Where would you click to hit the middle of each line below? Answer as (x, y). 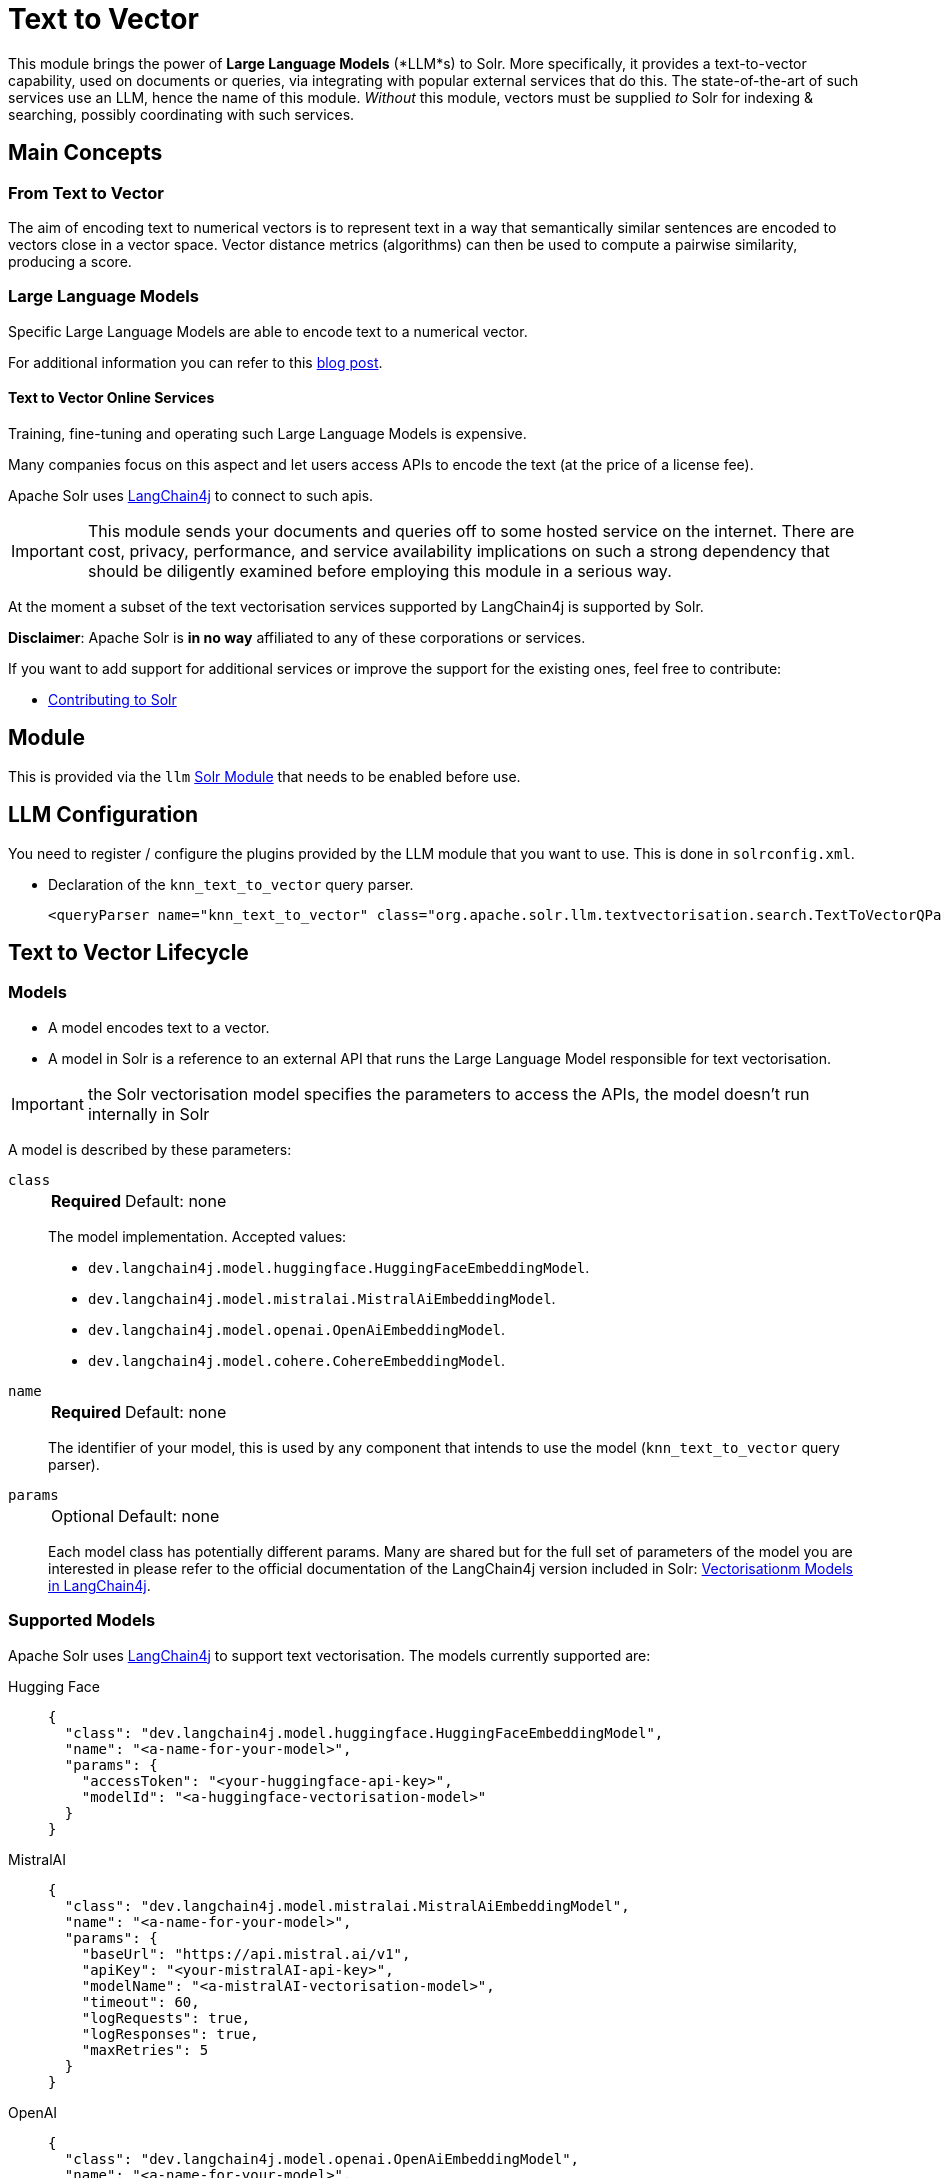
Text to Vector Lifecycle (128, 953)
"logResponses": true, (170, 2033)
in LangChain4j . (99, 1585)
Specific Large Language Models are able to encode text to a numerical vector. (268, 331)
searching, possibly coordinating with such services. (181, 114)
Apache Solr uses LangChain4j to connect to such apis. (191, 495)
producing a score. (70, 261)
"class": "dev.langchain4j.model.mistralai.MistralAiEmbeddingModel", (347, 1905)
